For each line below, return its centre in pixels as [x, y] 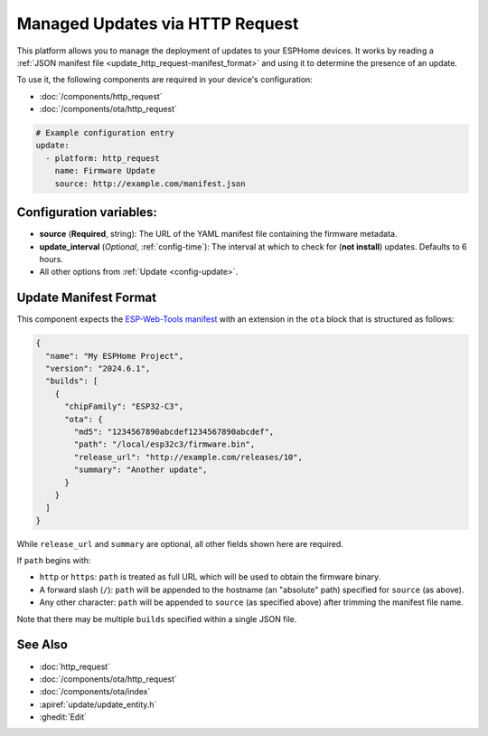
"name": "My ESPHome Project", [115, 356]
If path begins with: [54, 561]
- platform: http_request [103, 158]
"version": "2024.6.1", [98, 368]
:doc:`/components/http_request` [101, 96]
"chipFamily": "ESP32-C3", [124, 406]
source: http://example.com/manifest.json [150, 184]
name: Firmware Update [105, 171]
